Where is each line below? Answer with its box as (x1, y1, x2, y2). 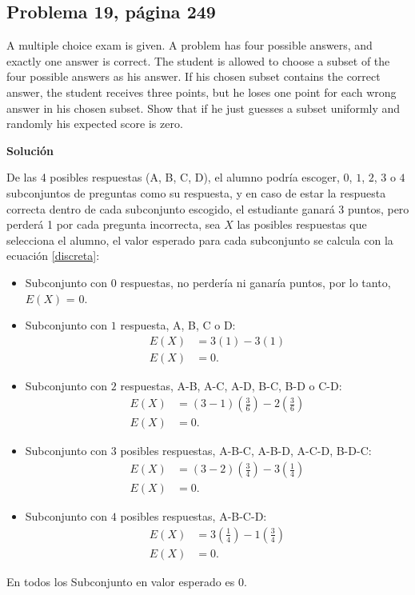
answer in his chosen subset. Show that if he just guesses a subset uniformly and (6, 99, 401, 116)
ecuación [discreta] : (6, 247, 100, 264)
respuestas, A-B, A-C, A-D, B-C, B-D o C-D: (120, 377, 342, 393)
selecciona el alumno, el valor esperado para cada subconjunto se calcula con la (6, 231, 393, 248)
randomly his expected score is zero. (6, 115, 183, 132)
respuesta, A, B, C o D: (120, 317, 236, 333)
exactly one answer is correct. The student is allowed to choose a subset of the (6, 52, 390, 69)
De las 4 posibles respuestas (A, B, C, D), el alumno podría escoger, (6, 169, 340, 186)
